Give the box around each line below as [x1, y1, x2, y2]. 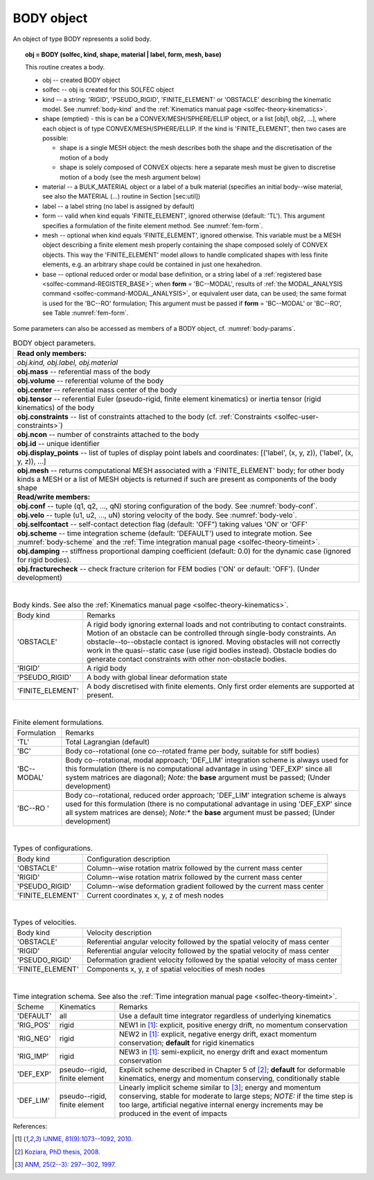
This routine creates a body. [25, 63, 105, 71]
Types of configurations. [12, 844, 93, 853]
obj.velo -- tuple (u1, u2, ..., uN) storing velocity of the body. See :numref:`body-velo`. [17, 511, 297, 520]
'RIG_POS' [17, 1020, 51, 1030]
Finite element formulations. [12, 717, 104, 727]
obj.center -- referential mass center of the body [17, 385, 177, 395]
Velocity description [87, 928, 152, 938]
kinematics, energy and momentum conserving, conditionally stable [118, 1074, 340, 1084]
